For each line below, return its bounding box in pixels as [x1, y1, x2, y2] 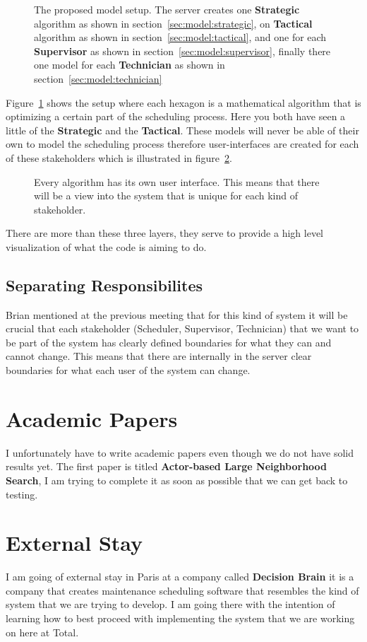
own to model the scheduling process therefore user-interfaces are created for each [6, 136, 359, 151]
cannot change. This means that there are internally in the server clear [6, 349, 312, 363]
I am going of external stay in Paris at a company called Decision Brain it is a [6, 569, 354, 584]
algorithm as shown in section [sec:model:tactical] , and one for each [34, 30, 327, 45]
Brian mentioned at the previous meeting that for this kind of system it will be [6, 307, 348, 322]
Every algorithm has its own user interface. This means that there [34, 174, 320, 189]
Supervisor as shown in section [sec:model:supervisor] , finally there [34, 43, 331, 58]
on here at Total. [6, 624, 79, 639]
